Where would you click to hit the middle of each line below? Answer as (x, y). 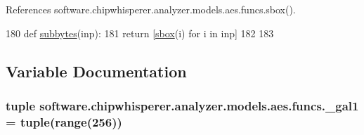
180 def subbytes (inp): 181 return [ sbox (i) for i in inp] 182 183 (140, 33)
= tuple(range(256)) (64, 121)
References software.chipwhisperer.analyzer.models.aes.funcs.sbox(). (151, 9)
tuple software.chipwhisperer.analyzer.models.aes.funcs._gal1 (182, 105)
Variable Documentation (96, 71)
